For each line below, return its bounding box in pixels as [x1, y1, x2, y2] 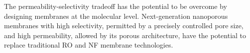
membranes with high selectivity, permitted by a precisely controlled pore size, [4, 20, 244, 31]
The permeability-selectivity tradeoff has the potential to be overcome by [4, 1, 227, 11]
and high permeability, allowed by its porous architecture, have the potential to [4, 30, 247, 40]
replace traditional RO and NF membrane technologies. [4, 40, 173, 50]
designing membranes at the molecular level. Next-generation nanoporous [4, 10, 228, 21]
